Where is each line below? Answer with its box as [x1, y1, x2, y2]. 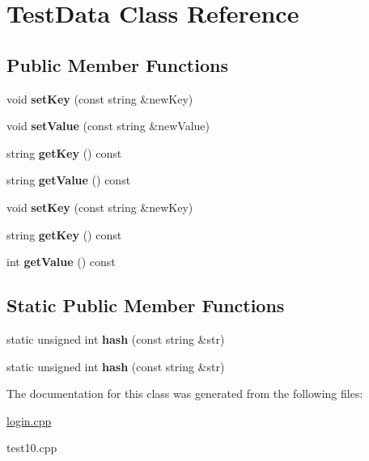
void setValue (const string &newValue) [6, 117, 210, 134]
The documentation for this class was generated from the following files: [6, 385, 363, 402]
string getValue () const [6, 171, 131, 188]
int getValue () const [6, 253, 116, 270]
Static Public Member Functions [6, 293, 285, 318]
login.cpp [6, 412, 52, 429]
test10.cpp [6, 439, 57, 456]
